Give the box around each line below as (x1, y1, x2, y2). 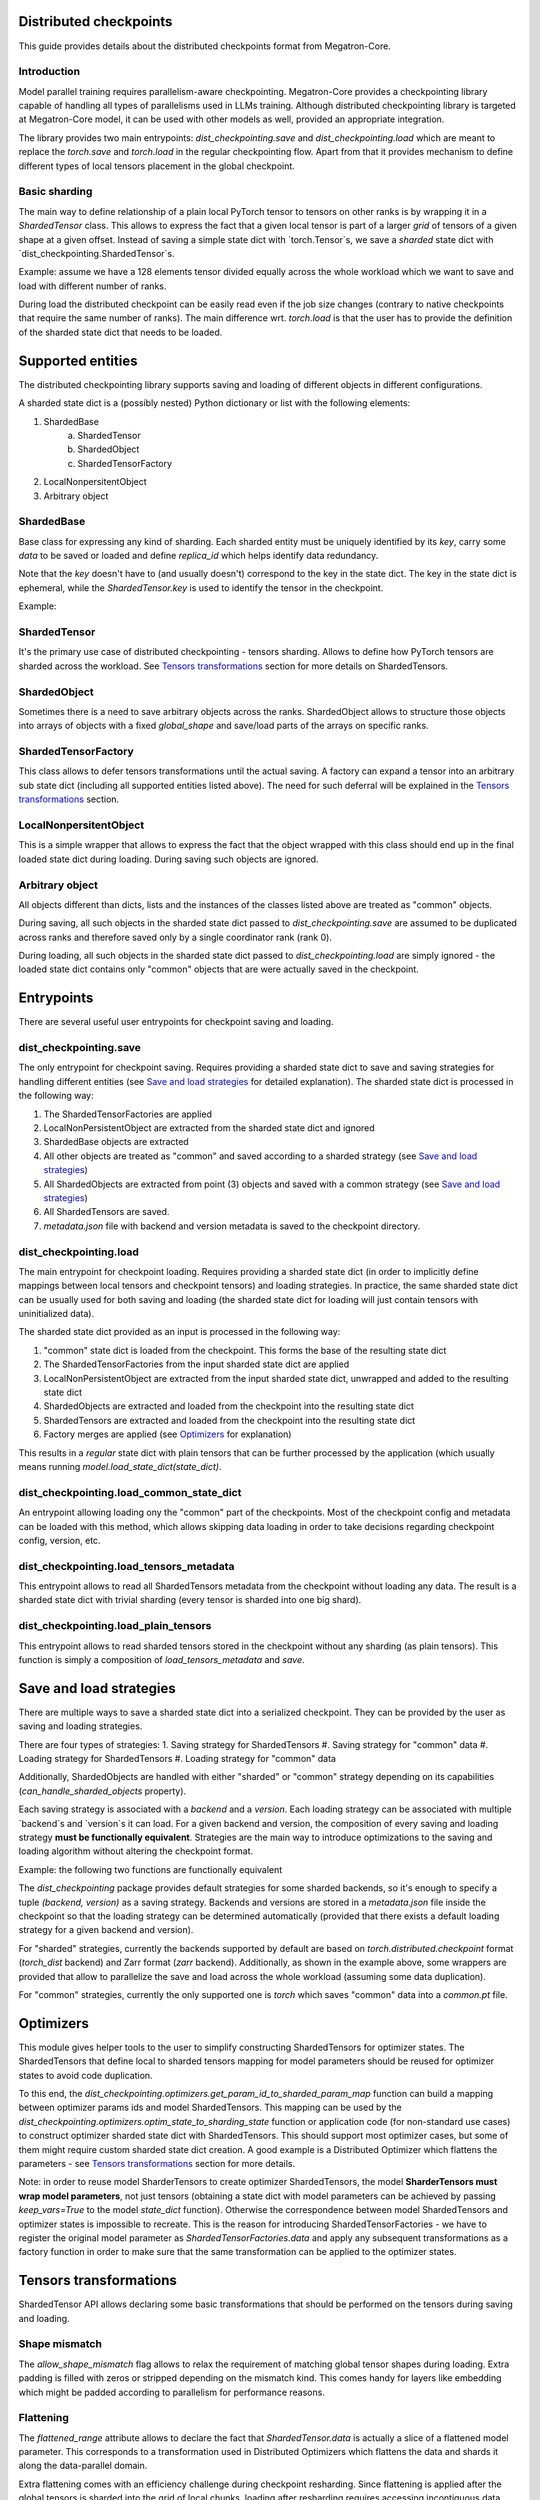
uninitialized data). (18, 1308, 95, 1320)
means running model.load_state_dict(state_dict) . (18, 1461, 222, 1472)
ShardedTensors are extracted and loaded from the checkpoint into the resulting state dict (43, 1414, 416, 1426)
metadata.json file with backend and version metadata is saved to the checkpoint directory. (43, 1220, 421, 1232)
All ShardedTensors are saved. (43, 1206, 170, 1218)
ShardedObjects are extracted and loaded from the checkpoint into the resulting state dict (43, 1400, 414, 1412)
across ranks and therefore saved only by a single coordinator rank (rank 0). (18, 931, 332, 943)
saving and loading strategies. (18, 1720, 143, 1732)
